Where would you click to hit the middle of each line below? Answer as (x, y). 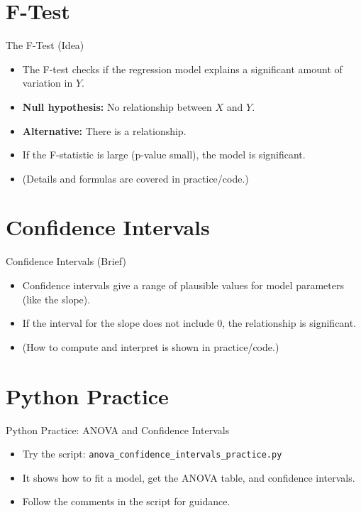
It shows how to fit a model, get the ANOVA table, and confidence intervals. (189, 477)
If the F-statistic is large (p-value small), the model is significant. (164, 155)
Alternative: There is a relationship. (104, 130)
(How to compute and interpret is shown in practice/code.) (151, 346)
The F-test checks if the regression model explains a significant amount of (182, 69)
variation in (48, 83)
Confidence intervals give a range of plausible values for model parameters (183, 285)
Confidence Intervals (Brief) (66, 261)
